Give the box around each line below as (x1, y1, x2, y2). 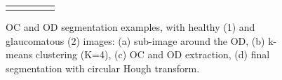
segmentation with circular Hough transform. (6, 61, 200, 76)
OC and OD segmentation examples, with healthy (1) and (6, 20, 255, 34)
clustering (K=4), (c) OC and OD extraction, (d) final (35, 47, 270, 62)
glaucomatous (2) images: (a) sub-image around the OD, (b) (6, 33, 265, 48)
